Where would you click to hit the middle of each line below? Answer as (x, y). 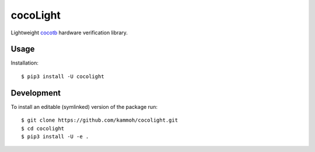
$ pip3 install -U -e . (55, 136)
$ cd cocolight (43, 128)
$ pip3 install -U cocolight (63, 76)
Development (36, 93)
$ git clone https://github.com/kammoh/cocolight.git (99, 120)
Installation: (25, 63)
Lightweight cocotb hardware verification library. (69, 33)
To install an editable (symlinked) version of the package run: (84, 107)
